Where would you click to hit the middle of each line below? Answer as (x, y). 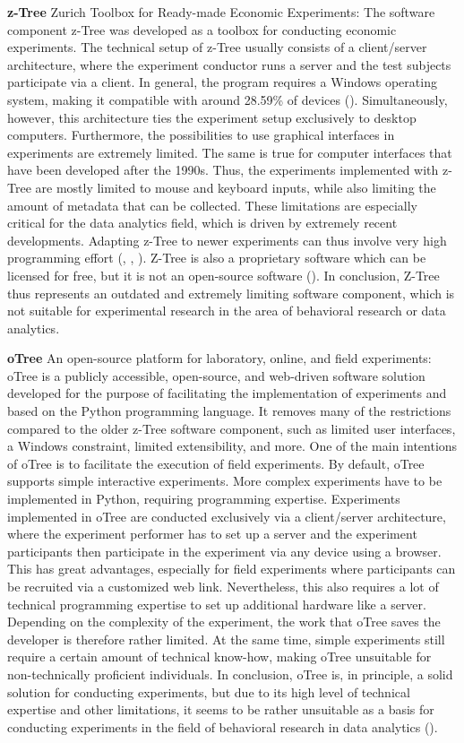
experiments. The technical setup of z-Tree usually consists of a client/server (217, 47)
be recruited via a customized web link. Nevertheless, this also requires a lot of (223, 586)
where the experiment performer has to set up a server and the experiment (212, 534)
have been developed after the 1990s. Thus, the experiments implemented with (223, 170)
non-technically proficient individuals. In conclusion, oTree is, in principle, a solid (230, 674)
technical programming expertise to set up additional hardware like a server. (217, 604)
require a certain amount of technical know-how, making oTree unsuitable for (219, 657)
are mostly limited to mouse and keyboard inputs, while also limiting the (236, 187)
